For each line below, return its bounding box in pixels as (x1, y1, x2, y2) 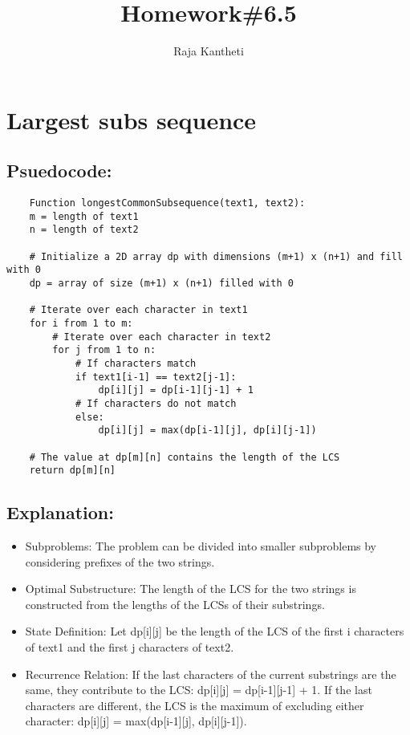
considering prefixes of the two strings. (25, 553, 215, 570)
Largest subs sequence (6, 103, 257, 136)
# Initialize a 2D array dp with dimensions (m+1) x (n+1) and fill (29, 250, 403, 262)
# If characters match (75, 357, 197, 369)
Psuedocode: (6, 158, 112, 183)
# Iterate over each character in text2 (52, 331, 271, 343)
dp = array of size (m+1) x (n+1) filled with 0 (29, 278, 294, 290)
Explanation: (6, 500, 114, 525)
